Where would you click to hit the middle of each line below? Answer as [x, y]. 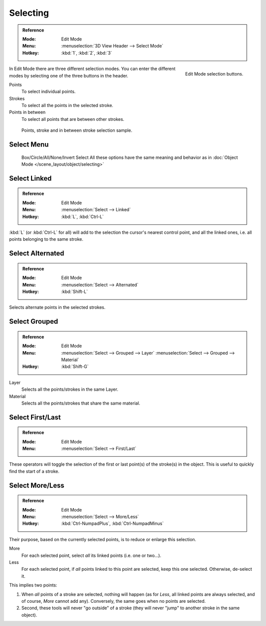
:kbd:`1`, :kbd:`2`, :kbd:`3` [87, 53]
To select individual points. [49, 92]
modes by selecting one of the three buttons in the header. [69, 75]
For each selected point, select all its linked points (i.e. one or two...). [91, 555]
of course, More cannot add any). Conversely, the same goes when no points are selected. [114, 601]
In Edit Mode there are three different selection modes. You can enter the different [92, 69]
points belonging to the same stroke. [46, 239]
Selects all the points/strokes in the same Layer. [70, 389]
